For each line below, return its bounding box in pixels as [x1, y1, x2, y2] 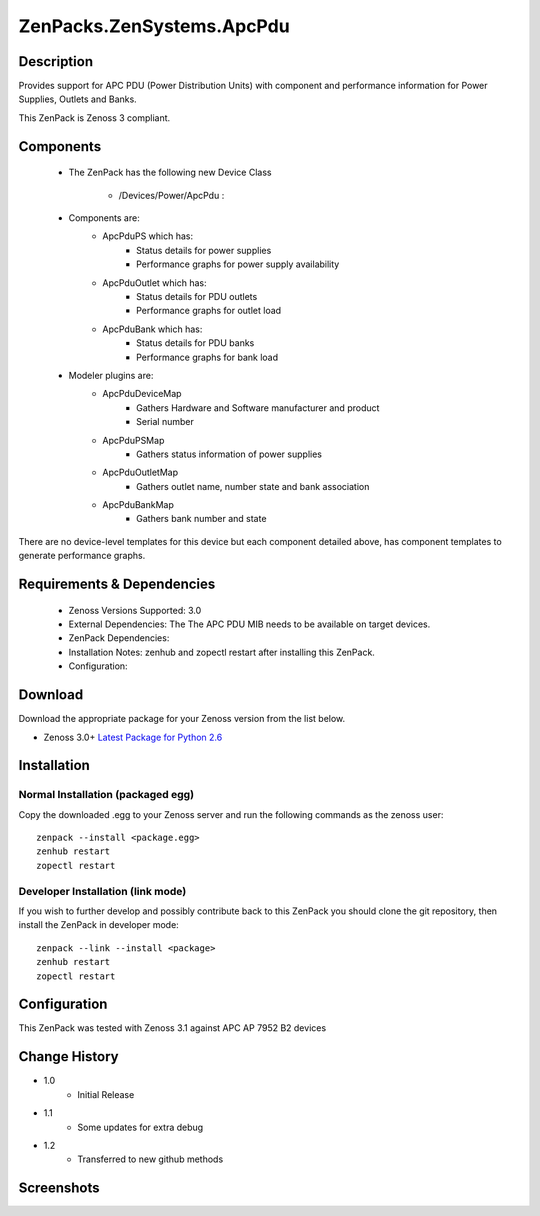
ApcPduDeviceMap [102, 388, 182, 400]
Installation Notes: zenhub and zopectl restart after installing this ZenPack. [68, 646, 375, 658]
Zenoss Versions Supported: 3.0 [68, 604, 202, 616]
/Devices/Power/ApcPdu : [118, 189, 225, 201]
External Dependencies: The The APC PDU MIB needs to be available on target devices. [68, 618, 431, 630]
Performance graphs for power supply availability [136, 258, 340, 270]
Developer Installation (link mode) [18, 884, 187, 898]
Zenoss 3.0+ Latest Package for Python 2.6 [43, 731, 223, 743]
